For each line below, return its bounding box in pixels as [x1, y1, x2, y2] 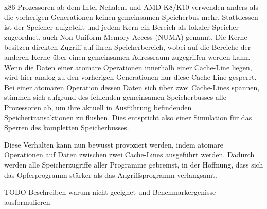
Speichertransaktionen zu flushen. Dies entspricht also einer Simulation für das [4, 112, 252, 122]
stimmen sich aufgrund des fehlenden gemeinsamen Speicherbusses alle [4, 92, 226, 102]
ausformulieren [4, 196, 50, 207]
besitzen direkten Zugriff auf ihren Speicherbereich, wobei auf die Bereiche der [4, 41, 251, 52]
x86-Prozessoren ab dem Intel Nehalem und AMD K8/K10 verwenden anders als [4, 2, 258, 12]
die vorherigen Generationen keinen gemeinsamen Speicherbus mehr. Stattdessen [4, 11, 258, 22]
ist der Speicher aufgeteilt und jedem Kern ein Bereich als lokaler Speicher [4, 22, 239, 32]
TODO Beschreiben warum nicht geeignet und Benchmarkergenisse [4, 186, 216, 197]
